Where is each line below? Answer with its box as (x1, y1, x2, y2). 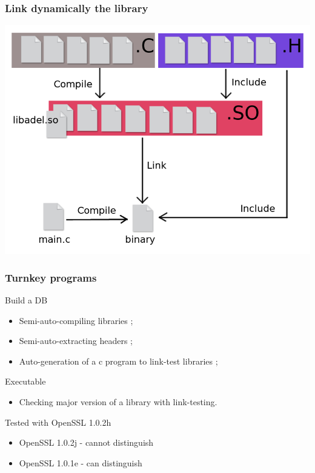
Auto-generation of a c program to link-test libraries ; (19, 354, 218, 367)
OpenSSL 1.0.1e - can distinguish (19, 456, 142, 469)
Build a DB (5, 294, 48, 306)
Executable (5, 375, 46, 388)
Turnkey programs (5, 270, 97, 285)
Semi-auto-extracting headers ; (19, 334, 133, 347)
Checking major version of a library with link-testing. (19, 395, 217, 408)
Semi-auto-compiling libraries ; (19, 314, 133, 326)
